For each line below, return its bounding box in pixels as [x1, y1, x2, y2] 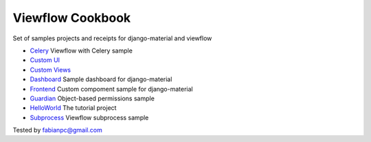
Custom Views [30, 66, 71, 74]
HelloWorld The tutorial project [30, 104, 117, 112]
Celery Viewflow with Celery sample [30, 46, 133, 55]
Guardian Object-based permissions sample [30, 94, 155, 102]
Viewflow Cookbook [12, 10, 131, 25]
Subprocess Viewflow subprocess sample [30, 113, 149, 122]
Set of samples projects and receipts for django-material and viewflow [12, 34, 212, 42]
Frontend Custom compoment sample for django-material [30, 85, 193, 93]
